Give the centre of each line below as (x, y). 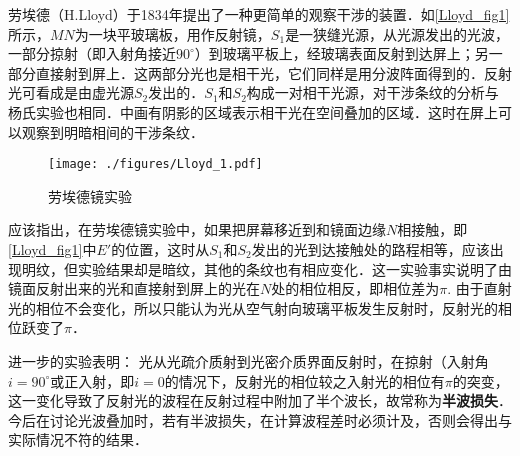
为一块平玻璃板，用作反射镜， (172, 33)
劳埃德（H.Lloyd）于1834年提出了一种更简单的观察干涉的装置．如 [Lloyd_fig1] (259, 14)
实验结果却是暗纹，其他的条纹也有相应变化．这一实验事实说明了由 (294, 268)
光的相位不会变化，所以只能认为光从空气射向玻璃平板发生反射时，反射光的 (253, 307)
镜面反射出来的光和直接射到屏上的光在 (134, 288)
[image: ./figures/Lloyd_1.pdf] (155, 164)
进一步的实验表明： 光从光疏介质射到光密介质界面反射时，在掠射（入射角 (248, 360)
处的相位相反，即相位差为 (355, 288)
